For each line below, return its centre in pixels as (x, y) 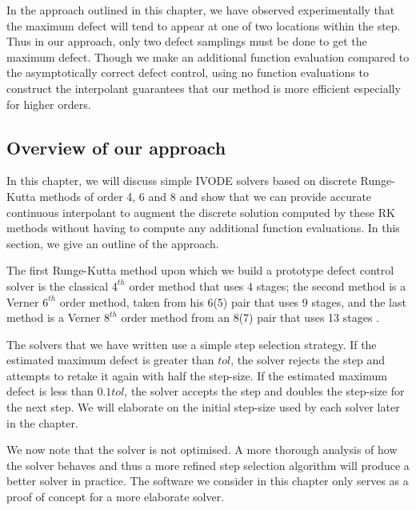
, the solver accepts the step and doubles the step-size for (264, 391)
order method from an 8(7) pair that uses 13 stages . (250, 317)
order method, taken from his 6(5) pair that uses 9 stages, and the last (233, 301)
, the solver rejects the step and (308, 360)
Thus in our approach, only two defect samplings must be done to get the (187, 41)
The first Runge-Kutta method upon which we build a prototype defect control (200, 270)
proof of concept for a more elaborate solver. (116, 497)
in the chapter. (42, 422)
